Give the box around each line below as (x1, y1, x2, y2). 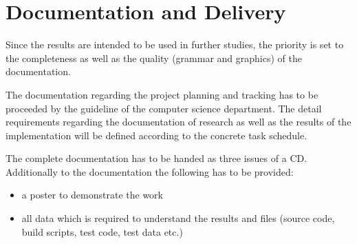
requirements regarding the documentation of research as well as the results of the (6, 114, 351, 129)
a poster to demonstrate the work (21, 187, 163, 202)
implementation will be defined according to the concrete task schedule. (6, 128, 307, 142)
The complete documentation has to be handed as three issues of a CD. (6, 151, 307, 165)
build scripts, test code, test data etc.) (21, 224, 183, 238)
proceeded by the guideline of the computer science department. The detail (6, 101, 322, 115)
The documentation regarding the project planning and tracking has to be (6, 87, 318, 101)
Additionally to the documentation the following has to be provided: (6, 164, 294, 179)
